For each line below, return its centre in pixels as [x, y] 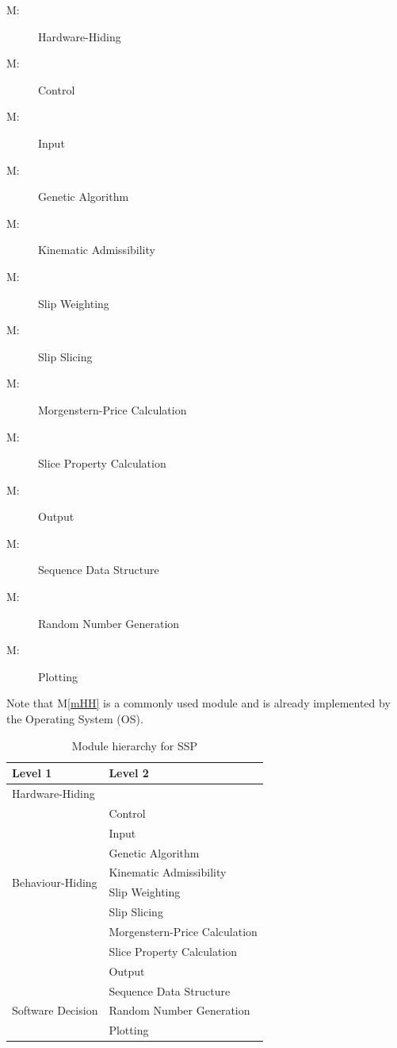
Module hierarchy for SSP [135, 745]
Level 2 [129, 773]
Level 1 [32, 773]
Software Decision [55, 1010]
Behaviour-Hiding [55, 882]
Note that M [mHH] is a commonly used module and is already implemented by [198, 703]
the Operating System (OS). [75, 719]
